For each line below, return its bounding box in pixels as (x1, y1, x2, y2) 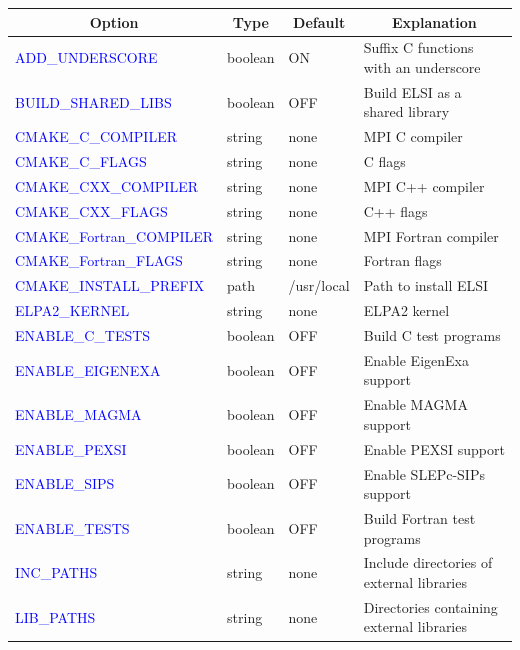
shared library (363, 101, 450, 122)
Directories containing (363, 596, 498, 617)
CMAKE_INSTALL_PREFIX (15, 275, 205, 296)
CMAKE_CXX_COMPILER (15, 175, 198, 196)
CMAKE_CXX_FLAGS (15, 200, 168, 221)
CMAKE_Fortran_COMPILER (15, 225, 214, 246)
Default (293, 11, 346, 32)
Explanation (391, 11, 477, 32)
